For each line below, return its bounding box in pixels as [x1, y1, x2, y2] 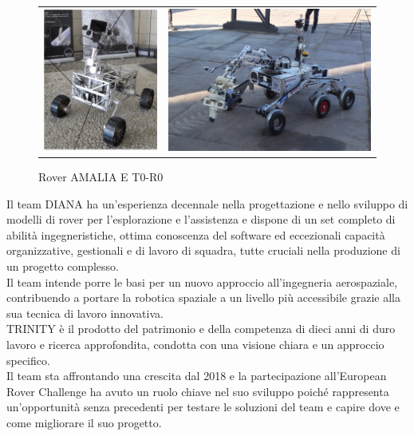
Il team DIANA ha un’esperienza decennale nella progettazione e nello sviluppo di [6, 195, 408, 212]
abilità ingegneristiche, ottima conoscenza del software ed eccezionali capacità [6, 226, 385, 243]
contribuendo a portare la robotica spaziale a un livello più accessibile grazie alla [6, 289, 400, 306]
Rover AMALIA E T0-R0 [38, 168, 164, 185]
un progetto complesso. [6, 257, 119, 274]
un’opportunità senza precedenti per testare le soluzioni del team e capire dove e [6, 398, 400, 415]
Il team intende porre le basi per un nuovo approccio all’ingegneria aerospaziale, [6, 273, 398, 290]
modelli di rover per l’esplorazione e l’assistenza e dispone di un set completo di [6, 211, 396, 228]
